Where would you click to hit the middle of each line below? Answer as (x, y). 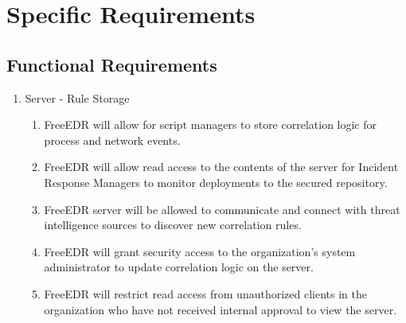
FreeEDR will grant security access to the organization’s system (200, 251)
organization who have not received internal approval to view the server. (221, 309)
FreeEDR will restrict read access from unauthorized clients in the (205, 293)
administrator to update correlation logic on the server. (179, 267)
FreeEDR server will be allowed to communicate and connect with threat (222, 209)
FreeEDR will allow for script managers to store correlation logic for (211, 125)
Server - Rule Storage (77, 97)
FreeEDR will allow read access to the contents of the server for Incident (221, 167)
